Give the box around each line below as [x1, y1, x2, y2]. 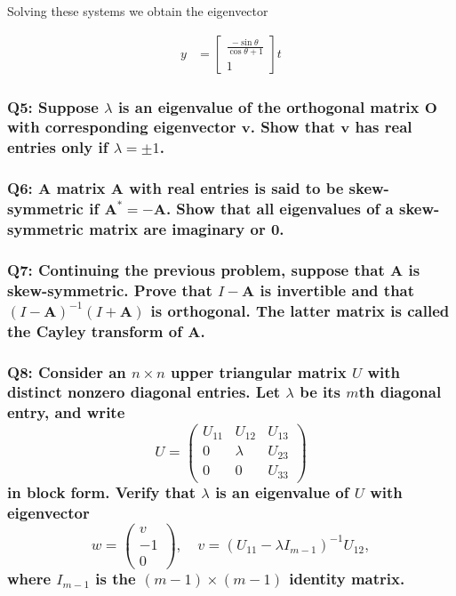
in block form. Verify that [7, 481, 196, 503]
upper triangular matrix [171, 360, 347, 383]
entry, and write [7, 401, 125, 423]
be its [300, 381, 340, 403]
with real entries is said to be [129, 177, 344, 199]
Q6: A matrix [7, 177, 106, 199]
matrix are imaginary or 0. [89, 218, 284, 240]
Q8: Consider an [7, 360, 126, 383]
